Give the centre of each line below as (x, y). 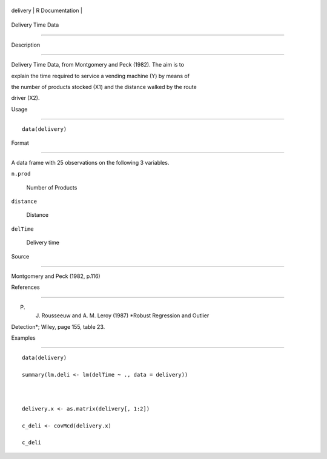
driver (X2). (25, 98)
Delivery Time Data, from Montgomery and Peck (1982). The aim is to (98, 65)
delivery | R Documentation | (47, 10)
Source (20, 256)
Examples (23, 338)
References (25, 287)
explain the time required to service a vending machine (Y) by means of (101, 76)
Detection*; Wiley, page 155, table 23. (58, 326)
